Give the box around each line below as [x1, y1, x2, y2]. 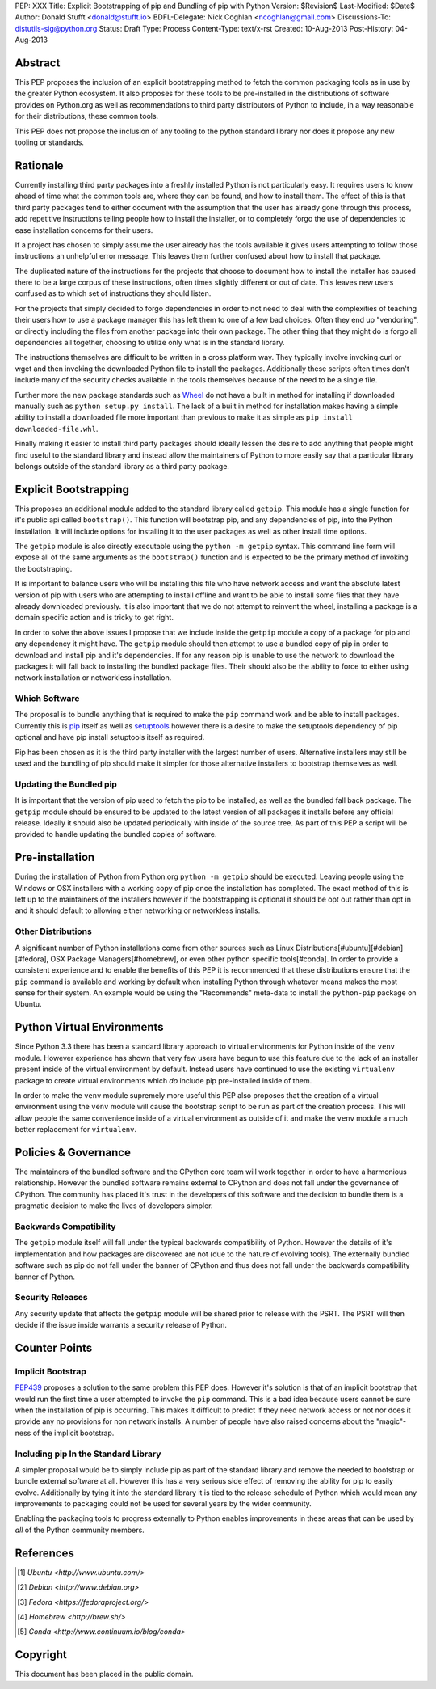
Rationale [15, 158, 64, 172]
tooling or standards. [15, 137, 85, 147]
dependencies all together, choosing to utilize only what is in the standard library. [15, 338, 285, 348]
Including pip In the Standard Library [15, 1448, 161, 1459]
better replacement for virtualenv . [15, 1125, 137, 1134]
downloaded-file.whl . [15, 424, 99, 433]
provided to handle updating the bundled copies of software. [15, 830, 217, 839]
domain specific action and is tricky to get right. [15, 613, 174, 623]
